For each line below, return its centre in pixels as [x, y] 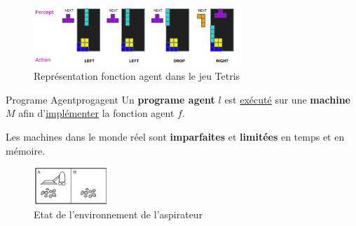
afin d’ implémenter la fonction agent [96, 113]
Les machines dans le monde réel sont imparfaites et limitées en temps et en [175, 137]
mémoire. [26, 150]
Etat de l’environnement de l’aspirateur [118, 214]
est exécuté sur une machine [287, 99]
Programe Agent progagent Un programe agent [110, 99]
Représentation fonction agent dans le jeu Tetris [137, 76]
